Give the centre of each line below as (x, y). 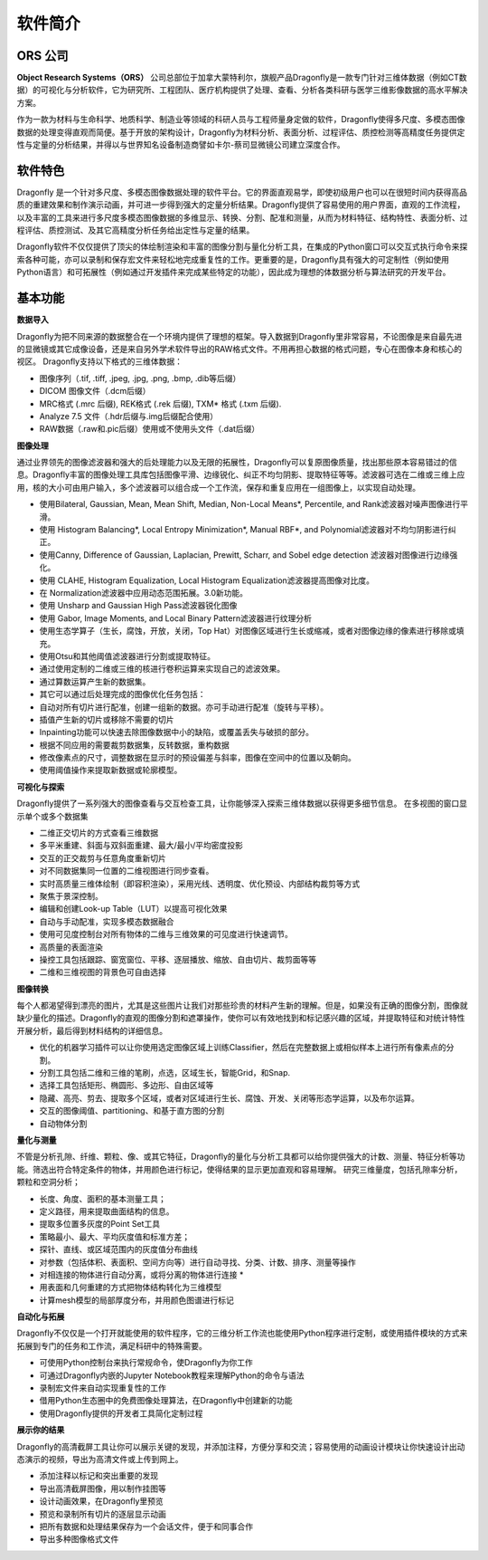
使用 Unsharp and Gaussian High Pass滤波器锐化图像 (138, 606)
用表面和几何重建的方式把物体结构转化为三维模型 (130, 1287)
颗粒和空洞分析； (48, 1182)
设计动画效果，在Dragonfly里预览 (101, 1501)
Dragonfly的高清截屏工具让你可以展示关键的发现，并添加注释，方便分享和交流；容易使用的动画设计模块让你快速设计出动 (241, 1446)
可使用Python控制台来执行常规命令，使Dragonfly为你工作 (146, 1363)
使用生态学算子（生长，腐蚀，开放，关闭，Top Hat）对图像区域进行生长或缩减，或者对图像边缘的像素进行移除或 (248, 631)
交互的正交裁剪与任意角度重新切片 (103, 858)
